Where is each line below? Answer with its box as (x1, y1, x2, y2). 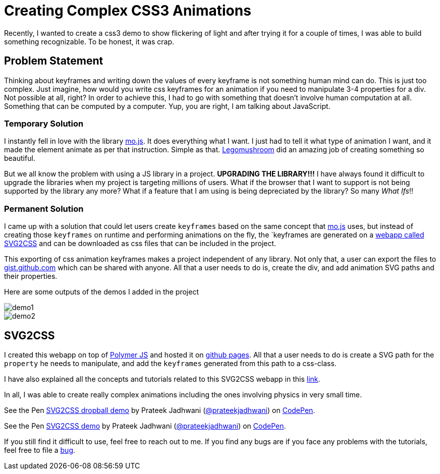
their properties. (4, 272, 58, 281)
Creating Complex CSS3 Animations (4, 2, 251, 19)
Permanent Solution (4, 203, 84, 214)
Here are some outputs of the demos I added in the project (4, 287, 199, 297)
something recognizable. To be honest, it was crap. (4, 37, 175, 46)
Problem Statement (4, 54, 103, 68)
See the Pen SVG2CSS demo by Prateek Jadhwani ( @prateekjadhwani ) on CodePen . (4, 421, 286, 430)
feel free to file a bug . (4, 445, 76, 454)
